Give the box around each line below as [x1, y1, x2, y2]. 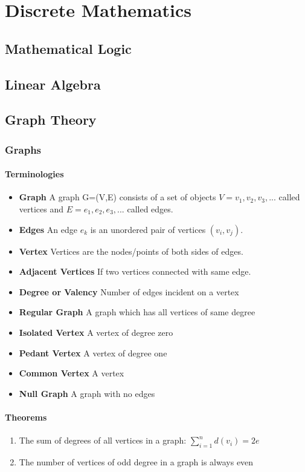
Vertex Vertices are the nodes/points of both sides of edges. [19, 244, 243, 257]
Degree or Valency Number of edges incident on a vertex [19, 285, 239, 298]
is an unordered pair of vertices [90, 223, 206, 235]
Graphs [5, 142, 42, 157]
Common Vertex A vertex [19, 367, 124, 379]
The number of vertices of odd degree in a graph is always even [19, 455, 254, 468]
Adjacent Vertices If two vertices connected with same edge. [19, 265, 251, 278]
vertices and [19, 202, 64, 215]
